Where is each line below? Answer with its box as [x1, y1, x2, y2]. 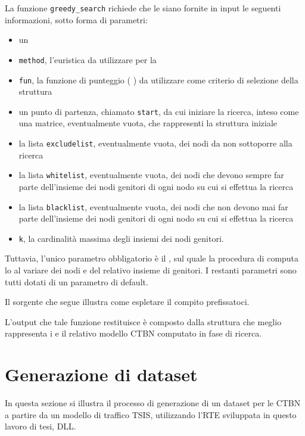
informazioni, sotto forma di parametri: [5, 13, 148, 26]
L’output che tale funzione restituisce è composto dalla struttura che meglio [5, 315, 282, 328]
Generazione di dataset [5, 362, 198, 387]
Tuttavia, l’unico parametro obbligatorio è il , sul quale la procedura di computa [5, 252, 299, 264]
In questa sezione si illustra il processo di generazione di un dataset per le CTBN [5, 397, 301, 409]
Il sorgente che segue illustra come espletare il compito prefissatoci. [5, 295, 250, 308]
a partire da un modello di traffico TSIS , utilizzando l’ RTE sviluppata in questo [5, 408, 297, 421]
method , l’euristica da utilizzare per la [18, 53, 157, 66]
